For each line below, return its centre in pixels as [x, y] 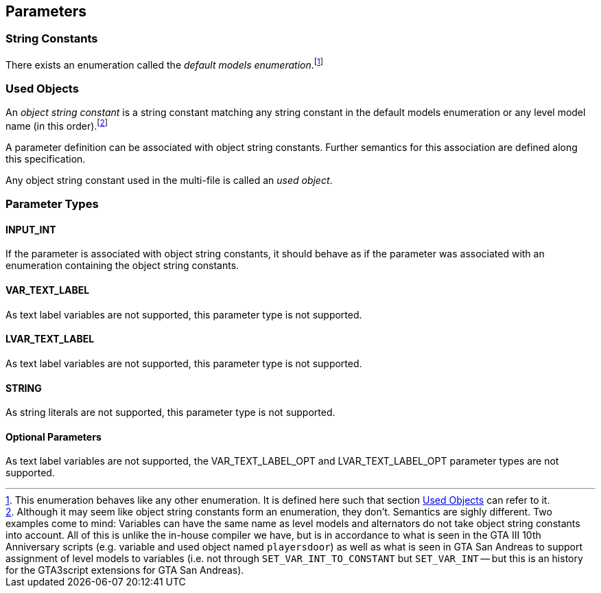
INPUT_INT [31, 229]
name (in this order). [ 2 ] [57, 125]
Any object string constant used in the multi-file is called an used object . [169, 180]
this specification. [46, 159]
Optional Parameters [54, 437]
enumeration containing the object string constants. [122, 266]
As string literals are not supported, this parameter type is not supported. [170, 412]
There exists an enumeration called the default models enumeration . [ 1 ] [165, 63]
